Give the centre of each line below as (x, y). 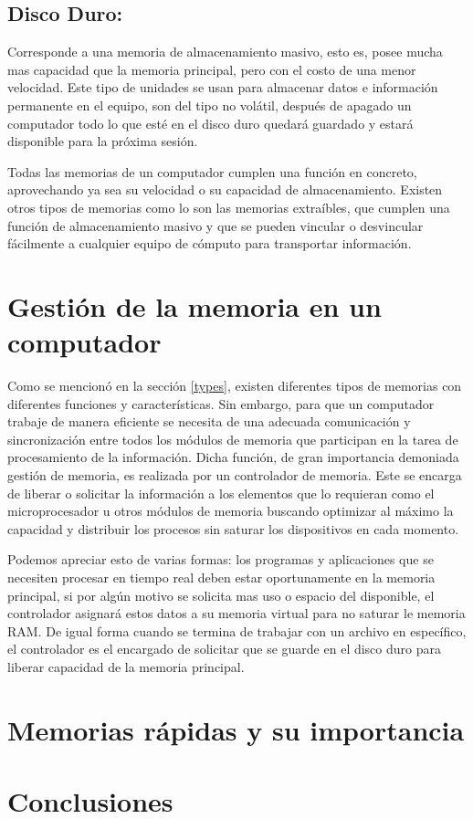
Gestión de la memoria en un (194, 305)
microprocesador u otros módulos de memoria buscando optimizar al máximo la (231, 511)
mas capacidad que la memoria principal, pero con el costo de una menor (212, 69)
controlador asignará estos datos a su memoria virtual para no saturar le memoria (236, 613)
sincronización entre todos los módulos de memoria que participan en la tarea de (233, 439)
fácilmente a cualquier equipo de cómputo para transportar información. (210, 243)
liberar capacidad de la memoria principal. (126, 666)
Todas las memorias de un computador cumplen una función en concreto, (212, 171)
